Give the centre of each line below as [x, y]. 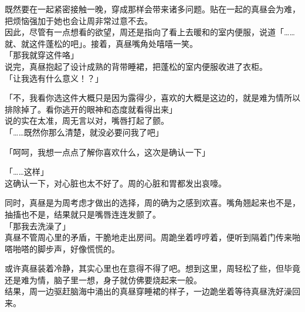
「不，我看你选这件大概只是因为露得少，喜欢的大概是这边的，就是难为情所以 [152, 98]
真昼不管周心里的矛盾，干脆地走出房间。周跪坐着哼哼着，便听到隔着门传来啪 [152, 237]
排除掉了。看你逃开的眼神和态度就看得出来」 [91, 109]
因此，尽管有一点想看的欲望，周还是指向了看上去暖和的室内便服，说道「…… [150, 32]
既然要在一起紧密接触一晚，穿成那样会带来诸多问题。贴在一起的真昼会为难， [152, 9]
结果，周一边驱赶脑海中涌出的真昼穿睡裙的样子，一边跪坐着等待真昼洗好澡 [148, 291]
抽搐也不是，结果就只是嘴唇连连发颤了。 [83, 214]
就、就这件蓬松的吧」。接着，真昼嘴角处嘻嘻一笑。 [101, 43]
